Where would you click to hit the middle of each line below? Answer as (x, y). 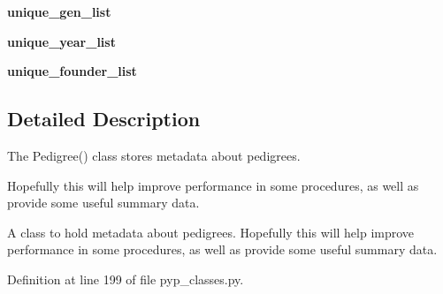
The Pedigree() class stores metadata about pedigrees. (154, 155)
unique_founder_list (72, 71)
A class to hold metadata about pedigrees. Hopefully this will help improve (211, 232)
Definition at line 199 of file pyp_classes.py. (126, 279)
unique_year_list (61, 41)
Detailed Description (104, 119)
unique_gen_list (59, 11)
